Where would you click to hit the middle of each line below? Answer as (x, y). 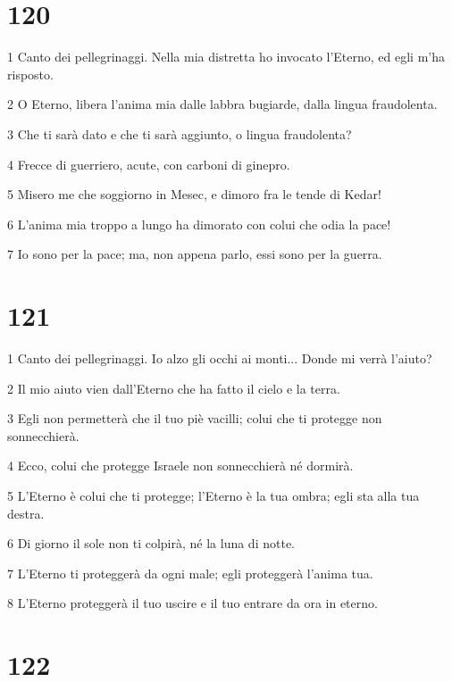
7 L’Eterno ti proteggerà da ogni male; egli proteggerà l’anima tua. (190, 573)
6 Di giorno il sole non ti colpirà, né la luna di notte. (151, 543)
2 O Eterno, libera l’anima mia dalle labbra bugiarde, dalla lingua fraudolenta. (222, 104)
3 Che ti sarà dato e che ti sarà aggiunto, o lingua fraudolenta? (180, 133)
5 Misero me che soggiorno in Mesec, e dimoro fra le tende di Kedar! (194, 194)
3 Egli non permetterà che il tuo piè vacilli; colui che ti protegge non (195, 418)
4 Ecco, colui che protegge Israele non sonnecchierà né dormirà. (180, 466)
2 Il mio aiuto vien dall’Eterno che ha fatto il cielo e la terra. (174, 388)
